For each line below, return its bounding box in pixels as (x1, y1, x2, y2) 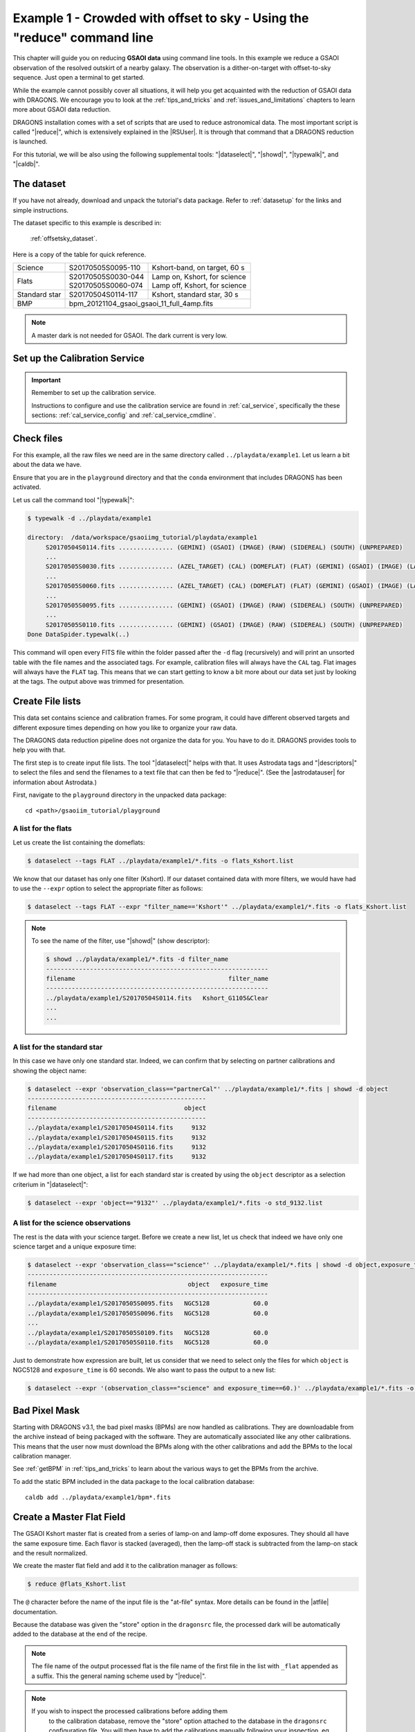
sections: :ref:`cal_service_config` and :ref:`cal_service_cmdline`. (31, 411, 216, 419)
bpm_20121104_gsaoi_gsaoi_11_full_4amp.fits (68, 299, 214, 308)
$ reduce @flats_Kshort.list (27, 1580, 127, 1588)
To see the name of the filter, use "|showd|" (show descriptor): (31, 937, 210, 945)
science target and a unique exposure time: (12, 1242, 137, 1251)
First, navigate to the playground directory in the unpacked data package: (12, 790, 227, 799)
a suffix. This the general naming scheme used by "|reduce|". (31, 1672, 207, 1680)
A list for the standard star (12, 1042, 103, 1052)
